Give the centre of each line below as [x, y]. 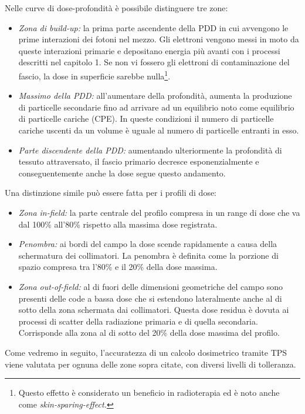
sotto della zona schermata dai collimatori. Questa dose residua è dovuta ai [154, 310]
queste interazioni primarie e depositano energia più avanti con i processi [149, 50]
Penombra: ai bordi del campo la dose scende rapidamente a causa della [148, 244]
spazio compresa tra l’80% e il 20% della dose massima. [118, 267]
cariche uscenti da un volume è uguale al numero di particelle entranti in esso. [159, 130]
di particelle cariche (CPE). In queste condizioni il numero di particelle [146, 118]
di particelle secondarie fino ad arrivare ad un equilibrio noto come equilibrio [156, 107]
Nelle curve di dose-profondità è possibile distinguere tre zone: [116, 8]
